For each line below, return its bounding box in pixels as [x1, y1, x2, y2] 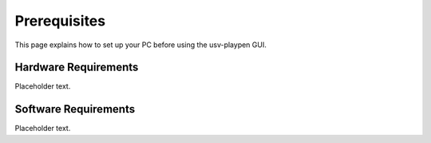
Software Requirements [14, 102, 136, 116]
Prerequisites [14, 12, 106, 30]
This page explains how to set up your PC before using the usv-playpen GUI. [14, 40, 267, 50]
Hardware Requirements [14, 61, 139, 74]
